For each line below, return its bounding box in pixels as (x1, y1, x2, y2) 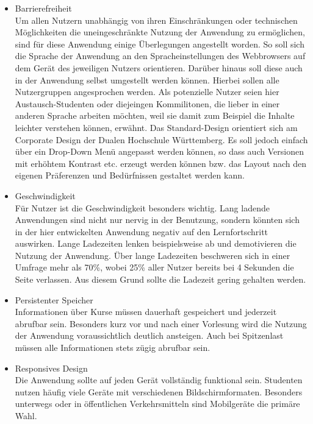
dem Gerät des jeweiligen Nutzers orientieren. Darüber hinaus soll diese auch (15, 61, 303, 74)
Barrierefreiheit (15, 2, 72, 14)
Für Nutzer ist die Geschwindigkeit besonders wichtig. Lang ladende (15, 201, 270, 214)
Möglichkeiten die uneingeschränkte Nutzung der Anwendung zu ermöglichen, (15, 26, 305, 38)
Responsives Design (15, 361, 88, 374)
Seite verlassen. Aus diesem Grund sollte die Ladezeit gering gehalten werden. (15, 273, 306, 286)
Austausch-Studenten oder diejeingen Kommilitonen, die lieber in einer (15, 97, 280, 110)
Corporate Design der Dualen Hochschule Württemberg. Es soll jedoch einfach (15, 133, 308, 146)
